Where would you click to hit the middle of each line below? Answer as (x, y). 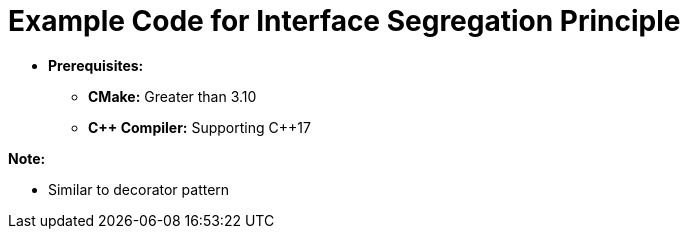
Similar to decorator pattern (139, 189)
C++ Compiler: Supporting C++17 (199, 127)
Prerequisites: (96, 65)
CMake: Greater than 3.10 (172, 96)
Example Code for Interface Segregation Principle (344, 21)
